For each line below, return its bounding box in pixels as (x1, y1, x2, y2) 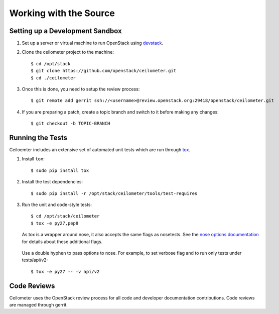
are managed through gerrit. (9, 302, 68, 308)
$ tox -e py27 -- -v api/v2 (31, 269, 100, 274)
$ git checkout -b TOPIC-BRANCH (31, 121, 110, 127)
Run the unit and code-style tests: (22, 201, 92, 208)
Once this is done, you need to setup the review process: (22, 86, 140, 92)
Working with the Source (9, 8, 115, 19)
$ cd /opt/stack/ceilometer (31, 214, 100, 219)
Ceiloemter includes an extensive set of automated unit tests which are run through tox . (9, 147, 191, 153)
